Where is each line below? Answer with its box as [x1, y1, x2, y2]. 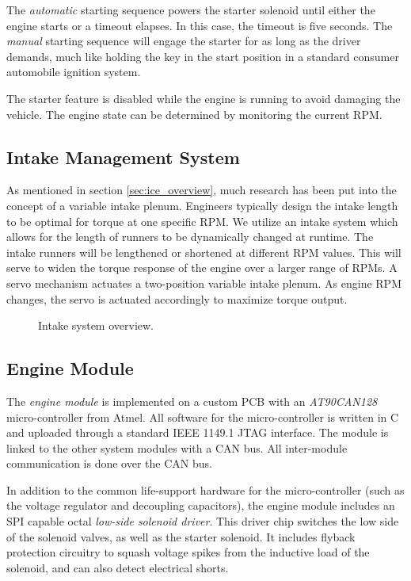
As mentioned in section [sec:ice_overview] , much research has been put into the [6, 182, 397, 198]
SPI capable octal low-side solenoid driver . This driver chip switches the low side [6, 513, 399, 529]
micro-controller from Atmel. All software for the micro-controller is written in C [6, 408, 399, 425]
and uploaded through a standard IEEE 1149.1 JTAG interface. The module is [6, 424, 389, 441]
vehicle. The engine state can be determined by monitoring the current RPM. [6, 105, 382, 122]
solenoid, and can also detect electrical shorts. [6, 559, 229, 575]
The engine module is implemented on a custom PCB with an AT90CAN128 [6, 392, 378, 409]
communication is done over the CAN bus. [6, 455, 212, 472]
